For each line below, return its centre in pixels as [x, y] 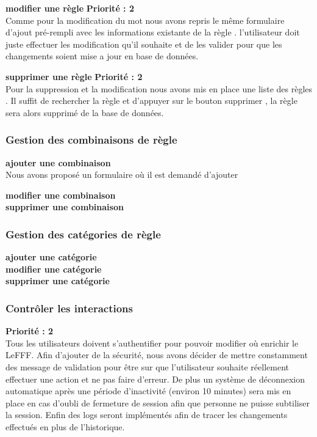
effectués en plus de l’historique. [65, 426]
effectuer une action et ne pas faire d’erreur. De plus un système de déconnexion [155, 379]
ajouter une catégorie [51, 257]
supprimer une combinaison [65, 207]
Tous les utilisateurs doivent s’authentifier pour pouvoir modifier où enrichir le [152, 343]
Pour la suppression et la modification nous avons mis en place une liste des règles [159, 88]
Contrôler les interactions [69, 308]
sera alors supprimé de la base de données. [85, 112]
